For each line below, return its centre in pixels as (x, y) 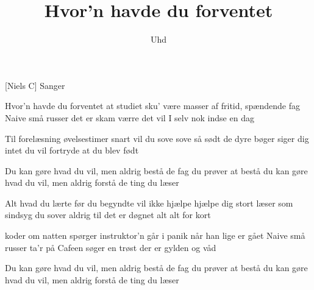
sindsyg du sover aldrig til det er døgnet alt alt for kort (108, 215)
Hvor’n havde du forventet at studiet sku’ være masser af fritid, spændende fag (152, 106)
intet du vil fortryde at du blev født (72, 150)
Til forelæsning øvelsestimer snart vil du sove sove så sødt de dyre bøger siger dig (157, 138)
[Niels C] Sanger (35, 85)
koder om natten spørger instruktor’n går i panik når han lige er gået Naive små (155, 235)
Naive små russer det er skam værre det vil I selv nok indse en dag (130, 117)
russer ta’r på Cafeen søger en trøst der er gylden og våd (111, 247)
